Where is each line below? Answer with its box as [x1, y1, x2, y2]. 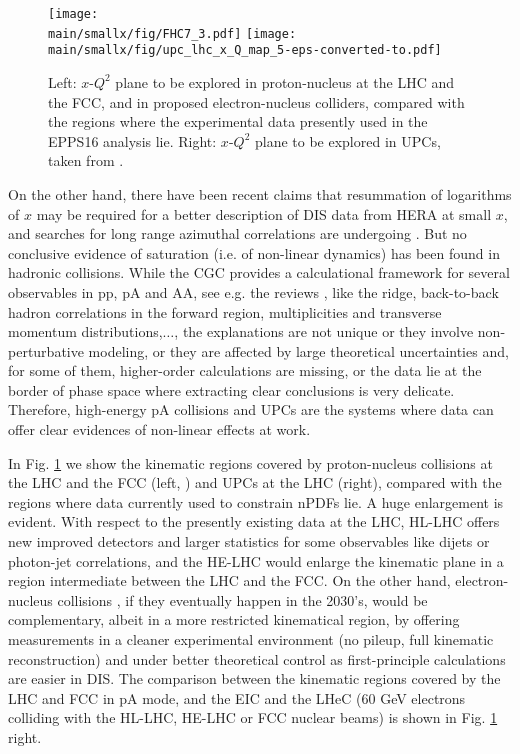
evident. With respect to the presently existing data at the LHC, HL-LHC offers [8, 511, 500, 532]
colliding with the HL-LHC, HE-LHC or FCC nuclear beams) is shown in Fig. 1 [8, 707, 498, 728]
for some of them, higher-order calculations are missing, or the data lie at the [8, 360, 482, 381]
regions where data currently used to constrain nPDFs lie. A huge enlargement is [8, 491, 504, 512]
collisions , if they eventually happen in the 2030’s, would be [57, 589, 428, 610]
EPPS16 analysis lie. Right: [48, 130, 217, 151]
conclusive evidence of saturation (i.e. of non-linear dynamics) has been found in [8, 242, 500, 263]
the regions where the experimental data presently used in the [48, 111, 428, 132]
